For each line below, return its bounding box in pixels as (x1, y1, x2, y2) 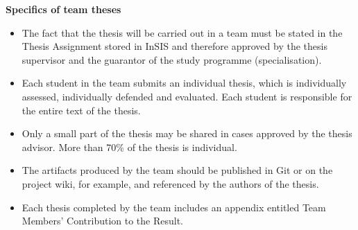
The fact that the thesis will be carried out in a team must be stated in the (22, 25, 343, 39)
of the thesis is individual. (127, 139, 237, 154)
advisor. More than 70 (22, 139, 117, 154)
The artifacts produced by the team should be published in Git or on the (22, 163, 333, 177)
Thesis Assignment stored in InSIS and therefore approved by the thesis (22, 39, 327, 53)
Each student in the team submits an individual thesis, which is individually (22, 76, 347, 90)
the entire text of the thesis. (22, 103, 141, 117)
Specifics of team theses (6, 2, 121, 16)
